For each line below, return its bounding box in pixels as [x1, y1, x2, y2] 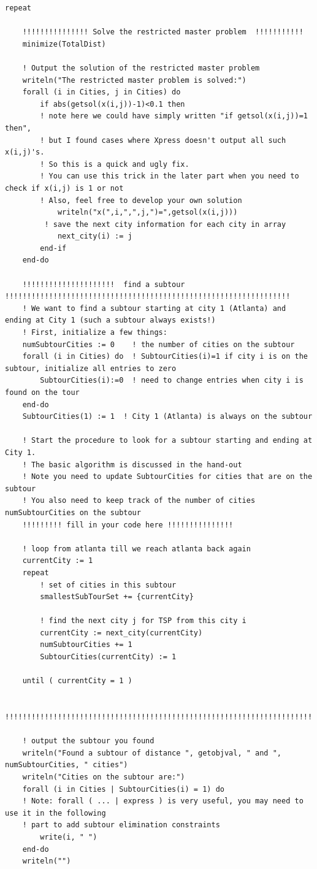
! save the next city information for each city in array [44, 220, 286, 229]
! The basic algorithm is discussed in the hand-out [22, 460, 242, 469]
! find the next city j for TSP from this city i [40, 616, 246, 626]
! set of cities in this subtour [40, 580, 177, 589]
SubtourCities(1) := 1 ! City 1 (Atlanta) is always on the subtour [22, 412, 313, 421]
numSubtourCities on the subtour [5, 508, 141, 517]
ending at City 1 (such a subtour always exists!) [5, 316, 216, 325]
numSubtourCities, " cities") [5, 760, 128, 770]
